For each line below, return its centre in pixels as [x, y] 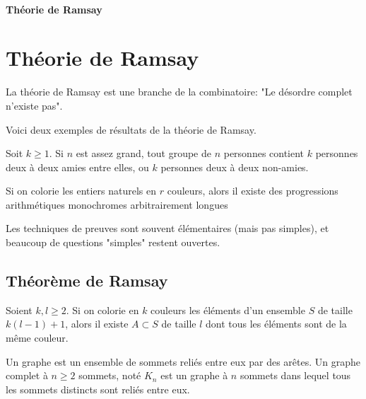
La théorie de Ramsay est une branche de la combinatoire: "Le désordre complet [179, 92]
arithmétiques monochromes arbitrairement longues [117, 204]
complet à [27, 375]
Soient [19, 310]
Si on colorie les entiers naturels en [81, 191]
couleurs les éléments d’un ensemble [228, 310]
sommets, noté [110, 375]
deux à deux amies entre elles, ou [77, 167]
